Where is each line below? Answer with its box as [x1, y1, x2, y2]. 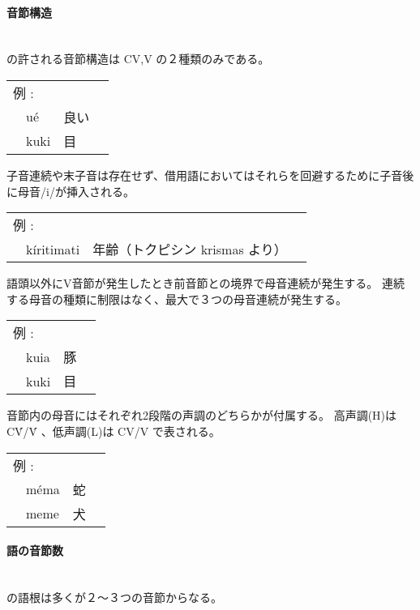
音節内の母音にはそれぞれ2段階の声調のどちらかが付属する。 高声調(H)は [6, 407, 397, 424]
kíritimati [26, 239, 80, 258]
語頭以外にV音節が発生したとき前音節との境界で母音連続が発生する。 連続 [6, 275, 405, 292]
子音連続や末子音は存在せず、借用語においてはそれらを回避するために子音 [6, 166, 403, 183]
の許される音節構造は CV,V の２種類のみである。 [6, 50, 270, 67]
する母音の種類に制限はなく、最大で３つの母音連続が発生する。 [6, 290, 347, 307]
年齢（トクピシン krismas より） [92, 240, 287, 259]
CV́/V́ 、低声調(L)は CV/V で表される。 [6, 422, 221, 439]
